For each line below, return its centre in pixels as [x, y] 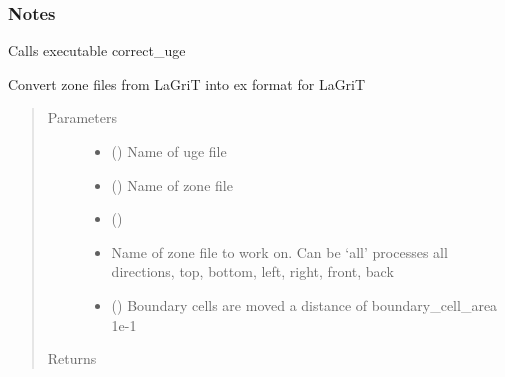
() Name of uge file [169, 151]
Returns [72, 358]
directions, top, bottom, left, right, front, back [252, 271]
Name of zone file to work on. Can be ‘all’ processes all [279, 251]
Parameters [82, 117]
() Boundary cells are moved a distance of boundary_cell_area [304, 304]
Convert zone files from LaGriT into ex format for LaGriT [187, 83]
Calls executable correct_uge [97, 50]
